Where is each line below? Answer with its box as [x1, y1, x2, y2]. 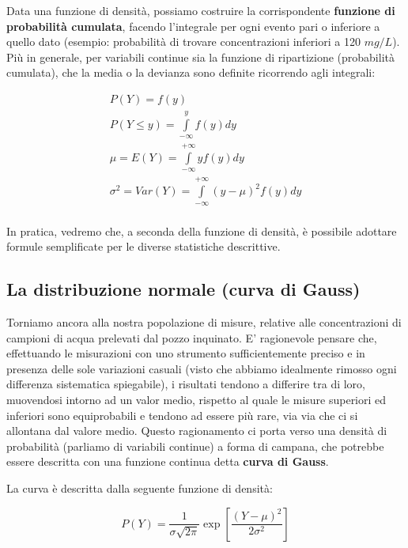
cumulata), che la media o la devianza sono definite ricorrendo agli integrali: [6, 64, 376, 81]
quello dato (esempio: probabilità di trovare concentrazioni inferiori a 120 [6, 33, 361, 50]
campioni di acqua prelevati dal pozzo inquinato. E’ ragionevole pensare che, [6, 329, 377, 346]
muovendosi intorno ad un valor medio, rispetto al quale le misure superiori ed [6, 391, 387, 408]
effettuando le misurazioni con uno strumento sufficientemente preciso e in [6, 345, 365, 361]
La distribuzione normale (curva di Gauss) [6, 277, 361, 301]
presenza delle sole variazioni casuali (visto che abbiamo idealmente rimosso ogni [6, 360, 397, 376]
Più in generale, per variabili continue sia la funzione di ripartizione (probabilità [6, 48, 395, 65]
